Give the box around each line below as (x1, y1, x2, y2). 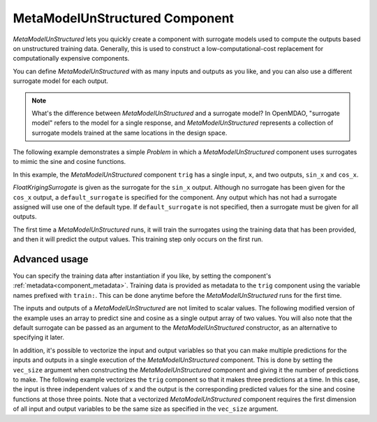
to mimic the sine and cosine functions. (13, 158, 126, 166)
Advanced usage (13, 253, 89, 265)
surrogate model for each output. (13, 77, 108, 85)
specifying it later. (13, 333, 64, 342)
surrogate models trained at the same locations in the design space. (31, 128, 228, 137)
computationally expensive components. (13, 54, 130, 63)
